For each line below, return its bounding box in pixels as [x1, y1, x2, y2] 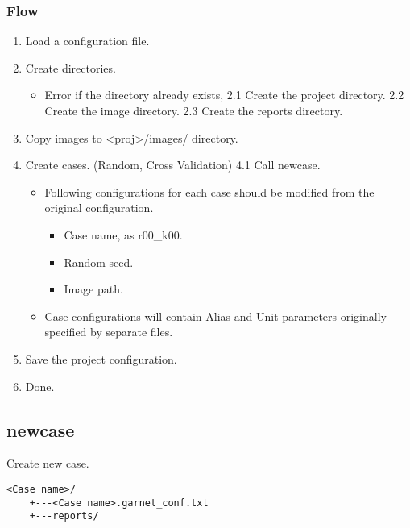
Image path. [64, 281, 123, 297]
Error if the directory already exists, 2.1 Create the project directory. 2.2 [44, 86, 404, 103]
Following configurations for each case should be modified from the [44, 183, 375, 200]
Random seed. [64, 253, 134, 270]
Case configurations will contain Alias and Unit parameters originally [44, 307, 387, 324]
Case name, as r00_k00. [64, 226, 183, 243]
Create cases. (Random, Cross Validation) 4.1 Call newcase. [25, 156, 321, 173]
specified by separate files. [44, 323, 173, 340]
